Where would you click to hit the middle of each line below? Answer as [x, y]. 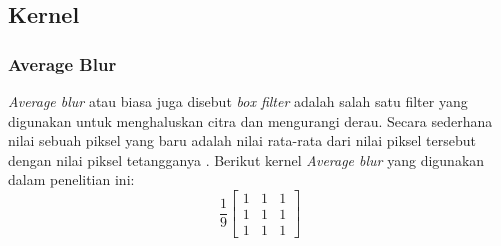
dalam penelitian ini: [71, 179]
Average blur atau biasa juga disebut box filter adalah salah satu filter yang [238, 101]
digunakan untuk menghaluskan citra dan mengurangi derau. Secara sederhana [250, 120]
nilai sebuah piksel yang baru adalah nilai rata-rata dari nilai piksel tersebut [242, 140]
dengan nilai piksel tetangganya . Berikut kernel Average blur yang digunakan [246, 159]
